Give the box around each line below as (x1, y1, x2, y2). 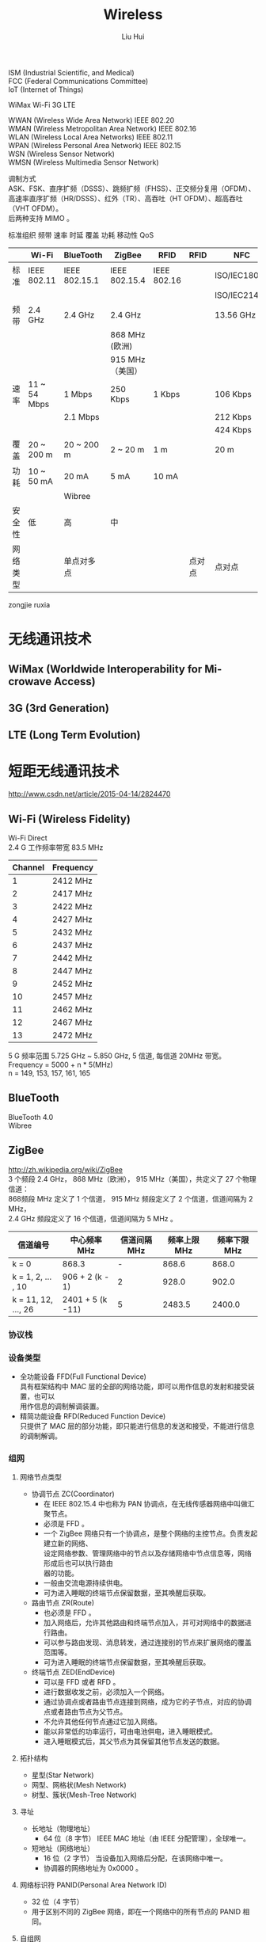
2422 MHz (51, 901, 93, 912)
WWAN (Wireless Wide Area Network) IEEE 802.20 (8, 115, 175, 124)
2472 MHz (51, 1030, 93, 1041)
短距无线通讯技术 (8, 763, 120, 781)
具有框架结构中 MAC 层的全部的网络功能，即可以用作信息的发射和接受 (19, 1381, 248, 1391)
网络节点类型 (19, 1472, 62, 1482)
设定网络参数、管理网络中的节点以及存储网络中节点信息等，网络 (43, 1548, 252, 1558)
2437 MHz (51, 940, 93, 951)
